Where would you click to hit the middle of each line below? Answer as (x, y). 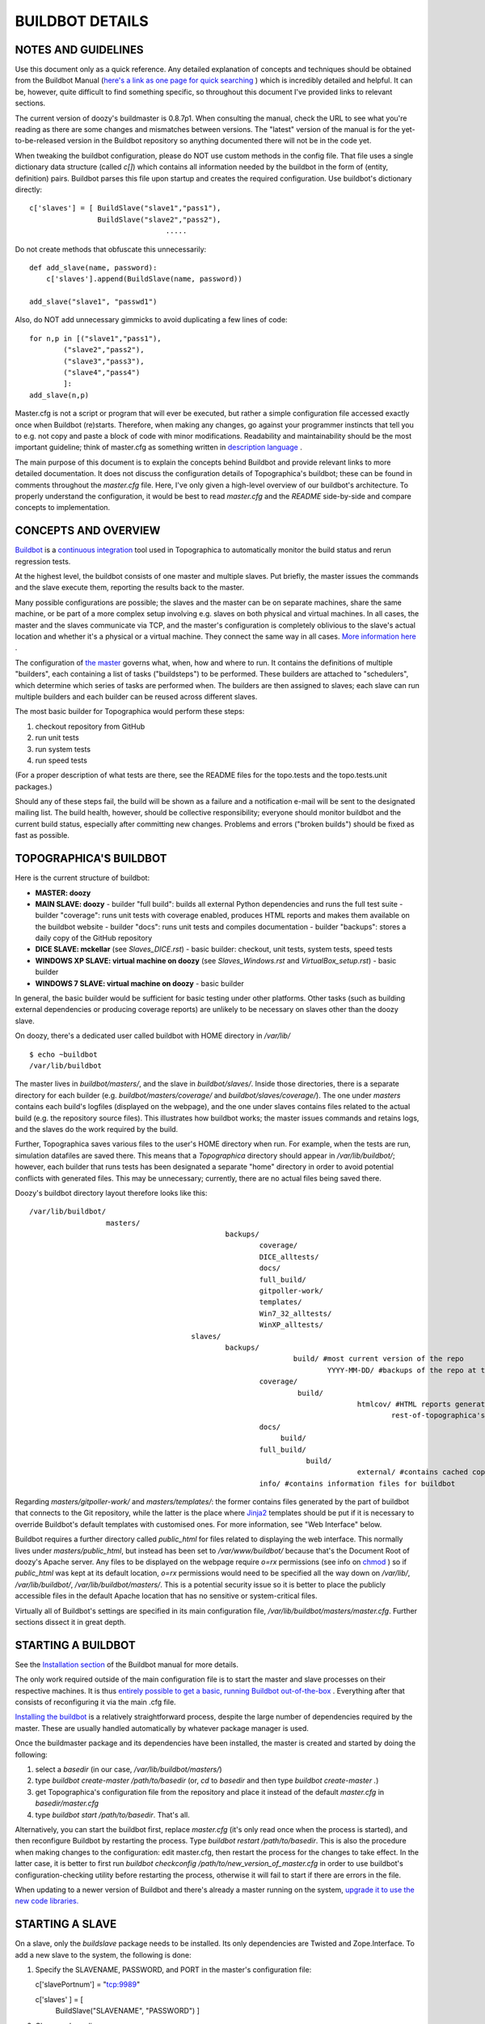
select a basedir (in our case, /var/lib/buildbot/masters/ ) (129, 1769)
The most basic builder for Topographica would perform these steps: (130, 712)
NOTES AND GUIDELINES (80, 50)
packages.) (34, 786)
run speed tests (61, 760)
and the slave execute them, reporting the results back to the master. (130, 588)
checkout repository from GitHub (90, 726)
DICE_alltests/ (289, 1256)
